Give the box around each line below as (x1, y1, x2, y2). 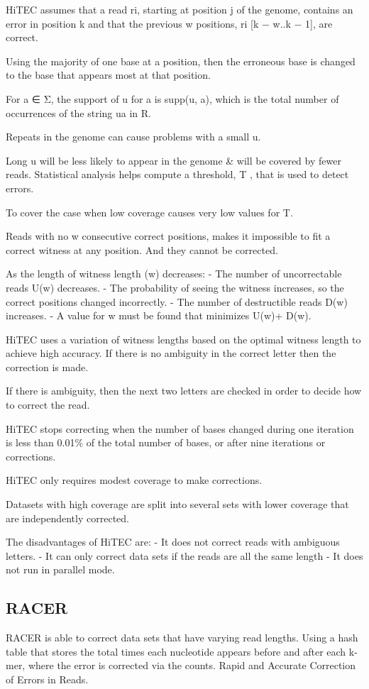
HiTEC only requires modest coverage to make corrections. (6, 473, 263, 487)
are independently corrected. (6, 510, 129, 525)
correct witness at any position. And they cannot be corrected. (6, 242, 278, 257)
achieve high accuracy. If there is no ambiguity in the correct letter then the (6, 346, 336, 360)
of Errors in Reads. (6, 671, 89, 686)
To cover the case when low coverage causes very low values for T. (6, 204, 293, 219)
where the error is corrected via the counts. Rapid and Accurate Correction (28, 658, 356, 673)
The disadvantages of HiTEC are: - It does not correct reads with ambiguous (6, 534, 340, 549)
